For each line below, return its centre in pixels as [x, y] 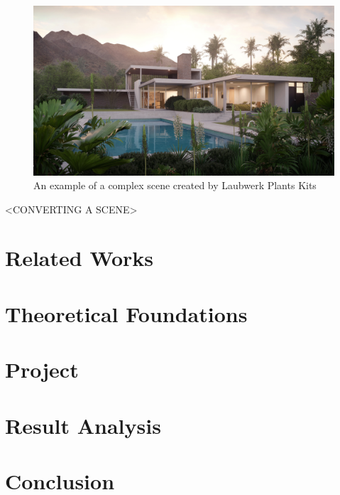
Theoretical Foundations [126, 313]
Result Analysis [83, 425]
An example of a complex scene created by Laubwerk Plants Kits [175, 185]
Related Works [79, 258]
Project [42, 369]
